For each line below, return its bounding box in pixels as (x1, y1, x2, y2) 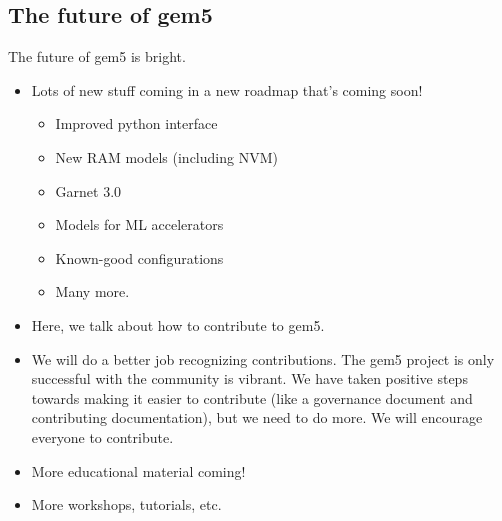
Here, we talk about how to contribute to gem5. (31, 314, 325, 335)
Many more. (55, 281, 130, 302)
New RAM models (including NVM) (55, 146, 278, 167)
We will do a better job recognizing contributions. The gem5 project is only (31, 348, 495, 369)
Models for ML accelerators (55, 214, 224, 235)
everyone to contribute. (31, 426, 174, 447)
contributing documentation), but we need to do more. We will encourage (31, 407, 483, 428)
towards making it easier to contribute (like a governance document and (31, 387, 473, 408)
